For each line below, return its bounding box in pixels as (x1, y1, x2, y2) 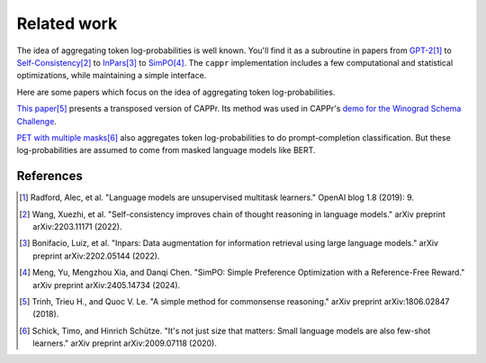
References (16, 168, 83, 184)
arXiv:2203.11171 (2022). (32, 221, 122, 231)
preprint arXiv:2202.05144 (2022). (32, 250, 160, 261)
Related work (16, 14, 118, 33)
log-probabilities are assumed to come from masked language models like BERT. (16, 145, 316, 156)
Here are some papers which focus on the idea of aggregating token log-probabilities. (16, 86, 336, 97)
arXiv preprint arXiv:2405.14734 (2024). (32, 279, 181, 290)
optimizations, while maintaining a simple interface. (16, 70, 207, 81)
